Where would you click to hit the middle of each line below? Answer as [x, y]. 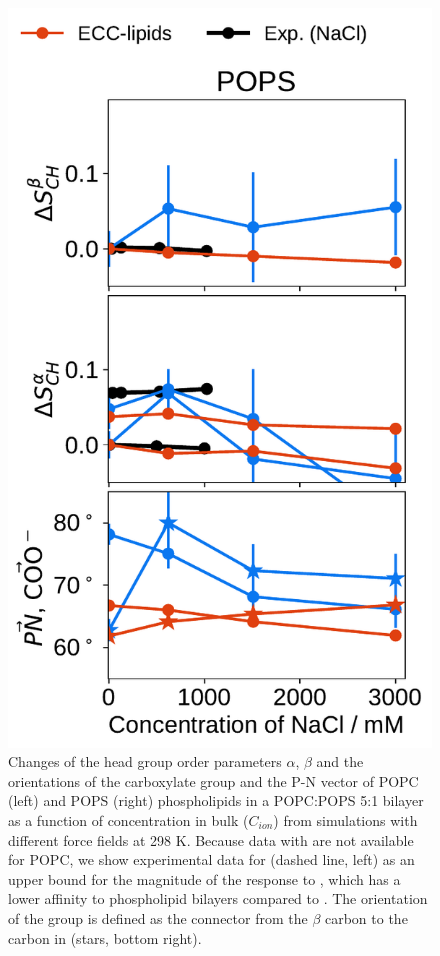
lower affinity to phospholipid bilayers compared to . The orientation [218, 898]
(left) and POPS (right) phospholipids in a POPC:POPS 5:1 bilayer [216, 800]
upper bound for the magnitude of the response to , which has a [204, 878]
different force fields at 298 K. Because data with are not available [211, 839]
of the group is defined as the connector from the [158, 917]
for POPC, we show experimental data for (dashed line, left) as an [211, 859]
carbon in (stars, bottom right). [105, 937]
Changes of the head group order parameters [145, 761]
